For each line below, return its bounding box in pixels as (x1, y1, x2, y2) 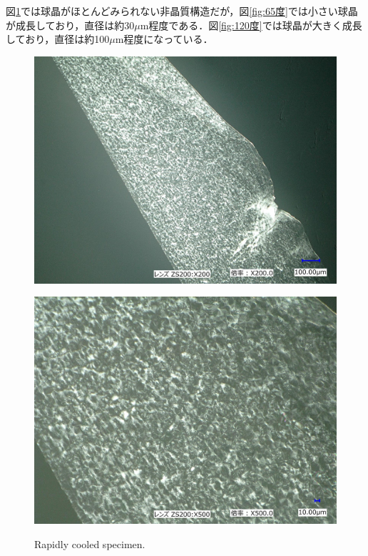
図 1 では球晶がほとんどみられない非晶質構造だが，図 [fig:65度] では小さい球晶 (6, 4, 358, 18)
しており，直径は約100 (6, 31, 110, 46)
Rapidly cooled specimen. (34, 536, 145, 551)
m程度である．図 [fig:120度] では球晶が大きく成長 (140, 17, 362, 32)
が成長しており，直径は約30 (6, 17, 135, 32)
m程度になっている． (115, 31, 213, 46)
